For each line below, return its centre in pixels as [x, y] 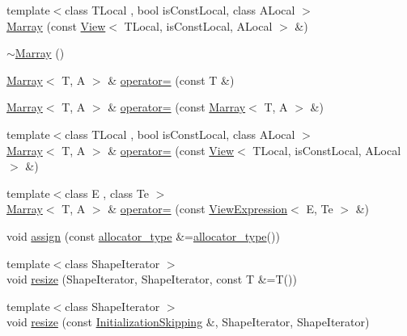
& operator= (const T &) [171, 80]
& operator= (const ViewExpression [198, 209]
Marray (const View [56, 25]
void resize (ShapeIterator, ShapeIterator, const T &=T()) [152, 279]
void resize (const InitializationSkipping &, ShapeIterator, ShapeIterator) [188, 322]
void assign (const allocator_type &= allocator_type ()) [143, 235]
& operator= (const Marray [177, 107]
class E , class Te [107, 193]
